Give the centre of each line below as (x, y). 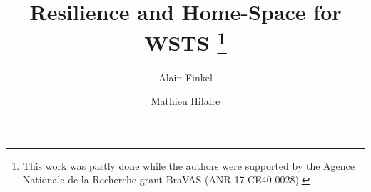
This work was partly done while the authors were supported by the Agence (189, 165)
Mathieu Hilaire (185, 101)
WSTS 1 (185, 41)
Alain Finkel (185, 77)
